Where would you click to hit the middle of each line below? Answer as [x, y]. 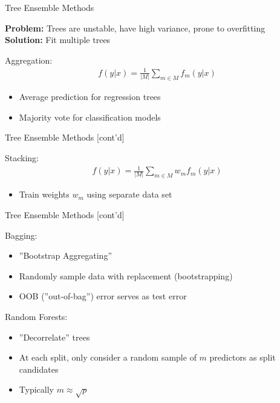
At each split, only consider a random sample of [108, 357]
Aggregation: [29, 60]
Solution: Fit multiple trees [58, 40]
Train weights [44, 194]
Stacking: [22, 158]
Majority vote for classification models [90, 117]
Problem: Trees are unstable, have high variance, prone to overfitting [135, 28]
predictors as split [243, 357]
